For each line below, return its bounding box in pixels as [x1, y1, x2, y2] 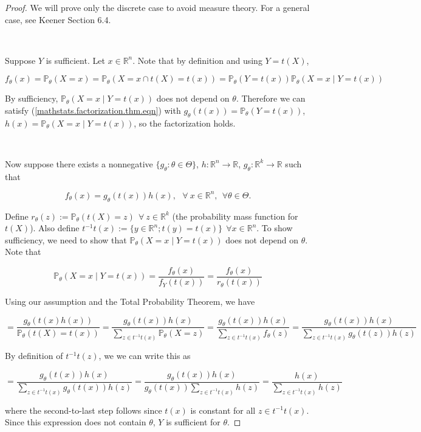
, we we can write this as [98, 349, 191, 362]
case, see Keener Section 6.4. [5, 13, 111, 26]
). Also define [30, 221, 80, 234]
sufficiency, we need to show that [5, 233, 127, 246]
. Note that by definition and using [132, 54, 262, 66]
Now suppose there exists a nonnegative [5, 157, 153, 170]
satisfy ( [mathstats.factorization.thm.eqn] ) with [5, 103, 181, 116]
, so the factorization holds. [134, 116, 236, 129]
